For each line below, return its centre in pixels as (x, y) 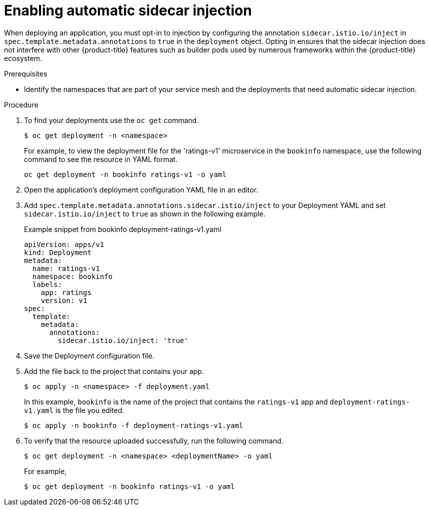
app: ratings (66, 292)
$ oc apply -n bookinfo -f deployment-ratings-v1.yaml (134, 425)
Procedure (21, 104)
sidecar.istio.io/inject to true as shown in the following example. (145, 213)
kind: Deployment (58, 252)
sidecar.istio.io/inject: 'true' (123, 340)
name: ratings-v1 (66, 268)
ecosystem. (23, 58)
